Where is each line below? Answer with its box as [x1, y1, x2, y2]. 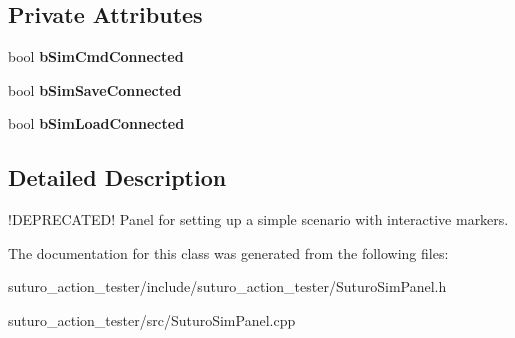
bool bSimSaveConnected [8, 79, 182, 100]
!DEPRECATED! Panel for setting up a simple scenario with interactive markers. [8, 209, 509, 230]
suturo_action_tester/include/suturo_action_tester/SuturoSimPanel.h [8, 276, 447, 297]
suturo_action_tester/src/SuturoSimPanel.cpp [8, 309, 296, 330]
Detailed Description [8, 162, 227, 193]
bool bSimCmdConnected [8, 46, 184, 67]
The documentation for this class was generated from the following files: [8, 242, 449, 263]
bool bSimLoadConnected [8, 113, 185, 134]
